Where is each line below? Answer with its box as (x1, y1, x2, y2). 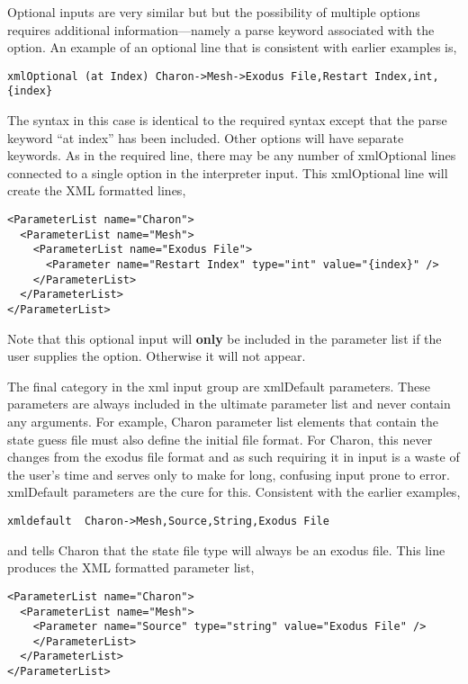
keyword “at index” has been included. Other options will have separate (7, 128, 404, 147)
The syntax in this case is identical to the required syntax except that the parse (7, 111, 447, 130)
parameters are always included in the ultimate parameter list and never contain (7, 394, 451, 413)
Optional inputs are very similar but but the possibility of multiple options (7, 3, 420, 21)
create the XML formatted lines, (7, 181, 186, 200)
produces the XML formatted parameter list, (7, 558, 255, 577)
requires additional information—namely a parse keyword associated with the (7, 20, 435, 39)
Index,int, (374, 69, 439, 83)
